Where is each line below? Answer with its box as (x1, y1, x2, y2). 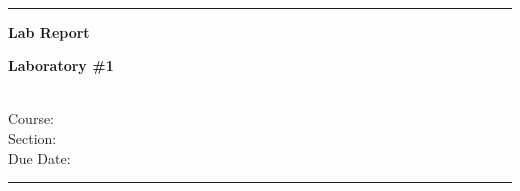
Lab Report (8, 21, 90, 42)
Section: (8, 127, 57, 148)
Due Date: (8, 147, 71, 168)
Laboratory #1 (8, 55, 114, 76)
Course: (8, 108, 55, 129)
